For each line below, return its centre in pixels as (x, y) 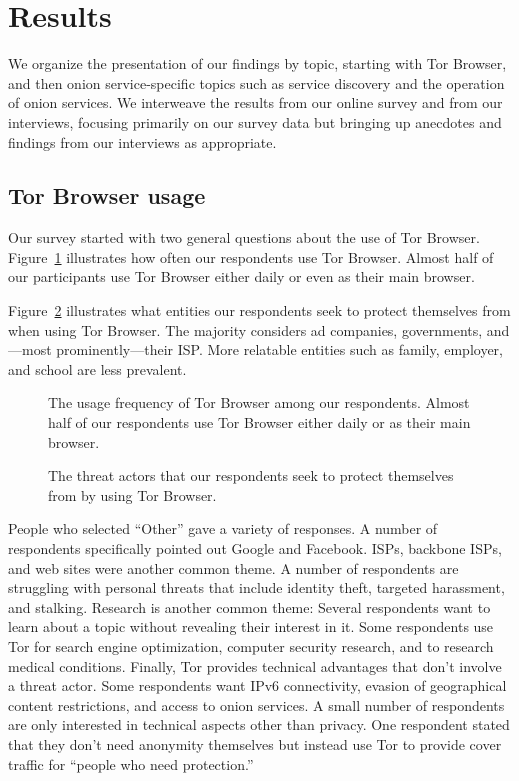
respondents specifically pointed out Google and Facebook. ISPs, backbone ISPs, (255, 548)
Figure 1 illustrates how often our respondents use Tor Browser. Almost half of (251, 256)
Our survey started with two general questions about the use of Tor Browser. (244, 237)
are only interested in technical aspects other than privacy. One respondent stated (259, 724)
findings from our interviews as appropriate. (142, 141)
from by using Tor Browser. (132, 494)
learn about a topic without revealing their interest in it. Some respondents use (251, 626)
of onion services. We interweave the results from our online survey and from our (255, 102)
